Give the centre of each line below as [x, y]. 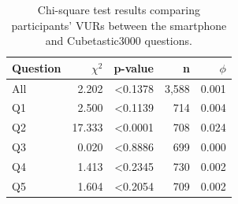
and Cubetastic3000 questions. [119, 41]
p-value [134, 67]
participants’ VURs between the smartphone [119, 25]
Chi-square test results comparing [119, 9]
